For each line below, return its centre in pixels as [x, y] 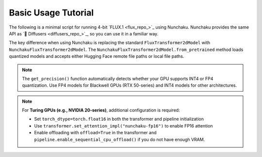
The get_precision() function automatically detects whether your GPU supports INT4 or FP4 [118, 78]
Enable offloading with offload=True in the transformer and [96, 133]
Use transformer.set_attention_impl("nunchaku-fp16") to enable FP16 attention [123, 126]
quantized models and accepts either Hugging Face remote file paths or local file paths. [97, 56]
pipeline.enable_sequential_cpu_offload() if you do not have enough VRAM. [120, 139]
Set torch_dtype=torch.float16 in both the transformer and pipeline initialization [119, 119]
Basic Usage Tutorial [51, 13]
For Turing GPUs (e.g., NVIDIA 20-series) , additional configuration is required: [101, 110]
